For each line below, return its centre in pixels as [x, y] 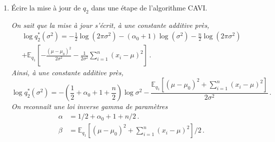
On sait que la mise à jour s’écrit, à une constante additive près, [110, 25]
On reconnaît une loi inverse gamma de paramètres [89, 106]
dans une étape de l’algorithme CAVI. [149, 7]
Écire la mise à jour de [46, 7]
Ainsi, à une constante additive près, [67, 72]
